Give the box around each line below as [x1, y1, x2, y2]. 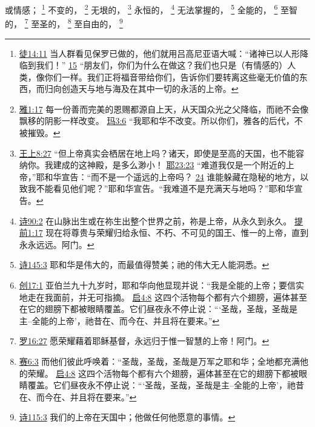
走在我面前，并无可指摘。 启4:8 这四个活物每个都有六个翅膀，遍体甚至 [27, 290, 308, 303]
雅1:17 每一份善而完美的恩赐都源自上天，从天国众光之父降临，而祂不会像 [19, 102, 309, 115]
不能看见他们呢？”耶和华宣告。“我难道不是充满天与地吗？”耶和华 [36, 182, 294, 195]
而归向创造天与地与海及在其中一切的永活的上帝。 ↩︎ [36, 82, 239, 95]
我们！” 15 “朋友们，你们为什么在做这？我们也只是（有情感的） [36, 59, 288, 71]
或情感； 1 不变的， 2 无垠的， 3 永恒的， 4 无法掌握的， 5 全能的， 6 [5, 2, 278, 16]
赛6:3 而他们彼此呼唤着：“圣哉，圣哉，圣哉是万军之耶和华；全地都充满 [19, 354, 300, 367]
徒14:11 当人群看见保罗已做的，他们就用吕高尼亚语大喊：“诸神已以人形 [19, 47, 300, 59]
